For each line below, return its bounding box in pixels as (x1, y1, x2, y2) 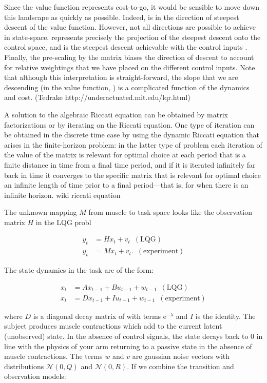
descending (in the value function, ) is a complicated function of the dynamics (4, 82, 250, 92)
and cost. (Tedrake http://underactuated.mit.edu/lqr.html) (4, 92, 190, 103)
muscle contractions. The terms (4, 351, 103, 361)
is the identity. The (195, 310, 256, 321)
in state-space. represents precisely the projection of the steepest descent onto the (4, 31, 261, 42)
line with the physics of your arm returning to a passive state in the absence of (4, 340, 252, 351)
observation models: (4, 371, 66, 381)
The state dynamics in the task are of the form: (4, 265, 154, 275)
